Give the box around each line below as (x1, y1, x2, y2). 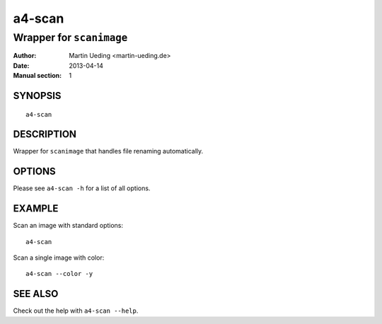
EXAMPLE (13, 202, 59, 215)
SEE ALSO (13, 288, 59, 300)
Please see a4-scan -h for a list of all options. (13, 184, 151, 192)
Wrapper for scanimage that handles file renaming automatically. (13, 147, 204, 156)
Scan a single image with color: (13, 253, 105, 262)
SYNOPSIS (13, 89, 62, 102)
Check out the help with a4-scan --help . (13, 306, 139, 315)
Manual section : (13, 71, 62, 80)
